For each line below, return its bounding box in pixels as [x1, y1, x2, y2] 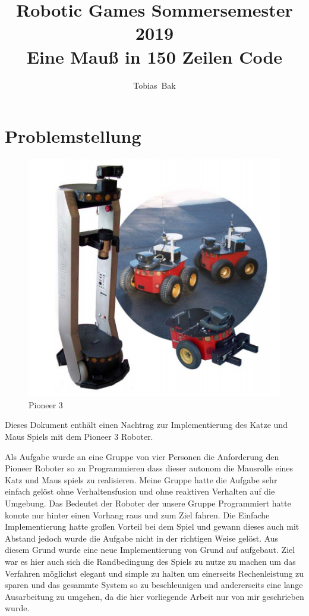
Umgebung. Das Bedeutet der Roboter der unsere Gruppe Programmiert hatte [5, 496, 291, 509]
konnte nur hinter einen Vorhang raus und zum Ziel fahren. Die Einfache [5, 508, 270, 521]
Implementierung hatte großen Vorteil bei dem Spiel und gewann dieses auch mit [5, 520, 299, 533]
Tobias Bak [133, 79, 176, 91]
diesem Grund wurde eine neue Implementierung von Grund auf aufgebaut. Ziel [5, 543, 295, 556]
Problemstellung [5, 124, 141, 148]
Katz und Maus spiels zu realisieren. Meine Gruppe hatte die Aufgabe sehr [5, 473, 278, 486]
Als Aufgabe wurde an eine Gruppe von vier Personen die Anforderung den [5, 450, 279, 462]
